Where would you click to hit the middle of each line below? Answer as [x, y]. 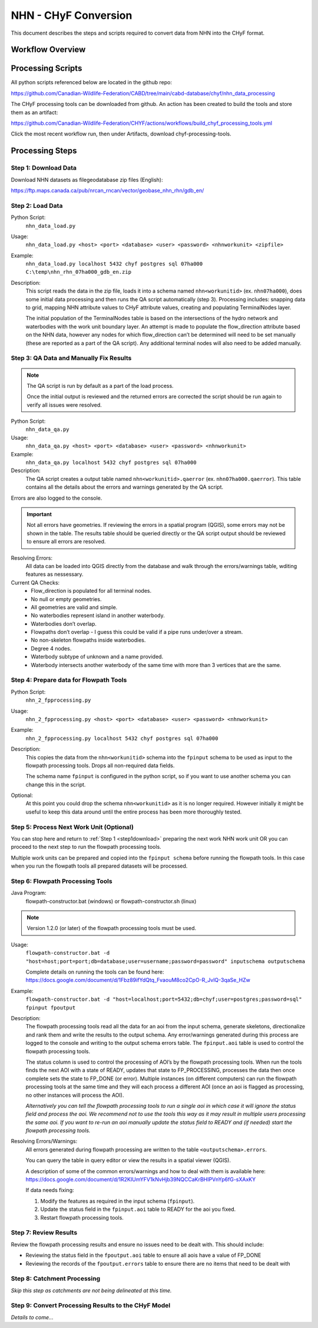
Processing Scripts [47, 69]
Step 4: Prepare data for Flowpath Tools [69, 680]
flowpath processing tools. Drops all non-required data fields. [100, 765]
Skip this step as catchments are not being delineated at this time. [91, 1290]
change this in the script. [56, 784]
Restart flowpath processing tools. [82, 1217]
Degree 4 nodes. [51, 648]
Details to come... [32, 1317]
